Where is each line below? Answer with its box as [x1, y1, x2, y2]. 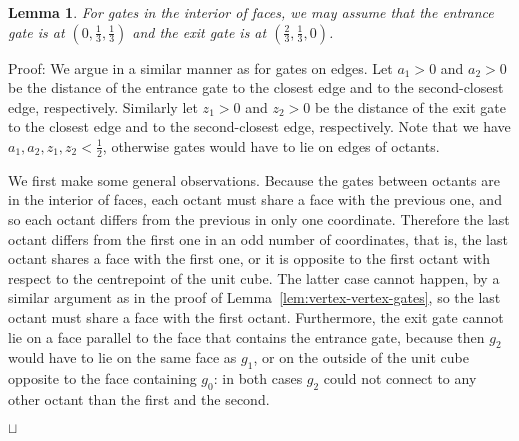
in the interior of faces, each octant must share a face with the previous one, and [8, 189, 502, 210]
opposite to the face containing [8, 368, 197, 389]
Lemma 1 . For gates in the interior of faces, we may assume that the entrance [8, 2, 494, 22]
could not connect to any [323, 368, 477, 389]
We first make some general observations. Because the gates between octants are [8, 169, 500, 190]
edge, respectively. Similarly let [8, 96, 198, 117]
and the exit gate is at [132, 21, 267, 42]
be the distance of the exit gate [314, 96, 506, 117]
